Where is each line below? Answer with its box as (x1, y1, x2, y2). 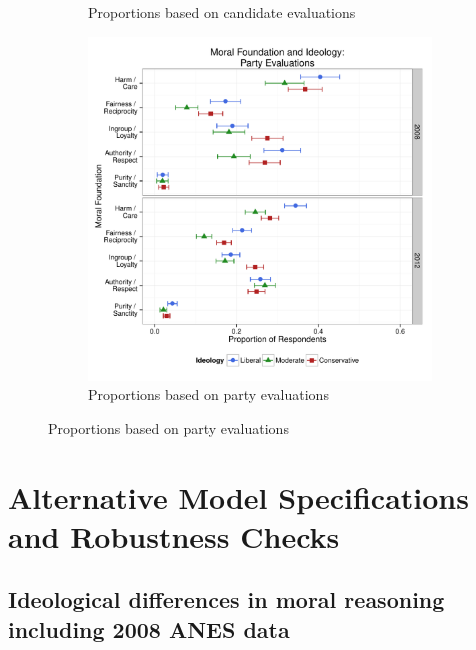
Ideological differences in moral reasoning (8, 584, 445, 615)
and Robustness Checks (8, 515, 340, 556)
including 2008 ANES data (8, 613, 290, 644)
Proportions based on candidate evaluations (88, 2, 356, 22)
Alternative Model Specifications (8, 476, 469, 517)
